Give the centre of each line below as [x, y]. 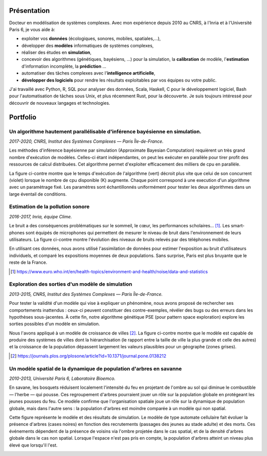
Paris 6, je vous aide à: [32, 29]
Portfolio [23, 117]
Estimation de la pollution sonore [49, 207]
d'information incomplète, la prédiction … [64, 66]
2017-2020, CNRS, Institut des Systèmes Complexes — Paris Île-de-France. [86, 141]
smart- [238, 226]
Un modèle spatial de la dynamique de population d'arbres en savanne [95, 369]
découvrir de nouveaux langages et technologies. [60, 103]
